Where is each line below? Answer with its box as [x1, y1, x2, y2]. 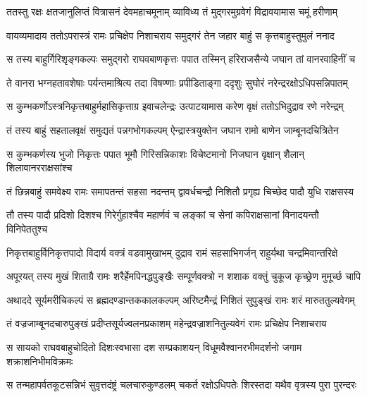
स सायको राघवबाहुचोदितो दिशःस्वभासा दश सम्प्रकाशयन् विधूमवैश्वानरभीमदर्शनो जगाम [6, 339, 302, 354]
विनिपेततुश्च [6, 221, 48, 236]
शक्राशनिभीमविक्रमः [6, 353, 73, 368]
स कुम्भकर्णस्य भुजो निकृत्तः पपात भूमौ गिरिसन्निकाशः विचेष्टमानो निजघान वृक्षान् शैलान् [6, 146, 304, 161]
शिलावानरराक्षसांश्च [6, 160, 73, 175]
